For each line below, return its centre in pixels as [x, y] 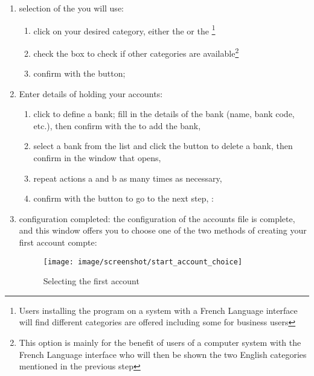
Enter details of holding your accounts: [91, 93]
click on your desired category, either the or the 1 [124, 30]
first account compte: [58, 242]
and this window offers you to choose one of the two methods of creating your [163, 230]
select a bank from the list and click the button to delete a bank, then [163, 146]
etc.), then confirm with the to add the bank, [117, 125]
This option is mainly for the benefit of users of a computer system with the [160, 343]
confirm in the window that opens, [97, 158]
